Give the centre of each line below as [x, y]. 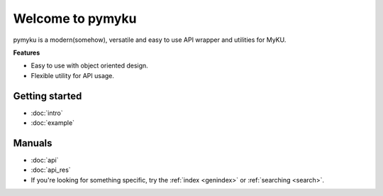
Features [27, 53]
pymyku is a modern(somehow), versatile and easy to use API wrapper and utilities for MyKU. [150, 40]
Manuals [33, 143]
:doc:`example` [52, 123]
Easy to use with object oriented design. [89, 66]
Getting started [48, 96]
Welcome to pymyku [75, 18]
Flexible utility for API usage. [73, 75]
